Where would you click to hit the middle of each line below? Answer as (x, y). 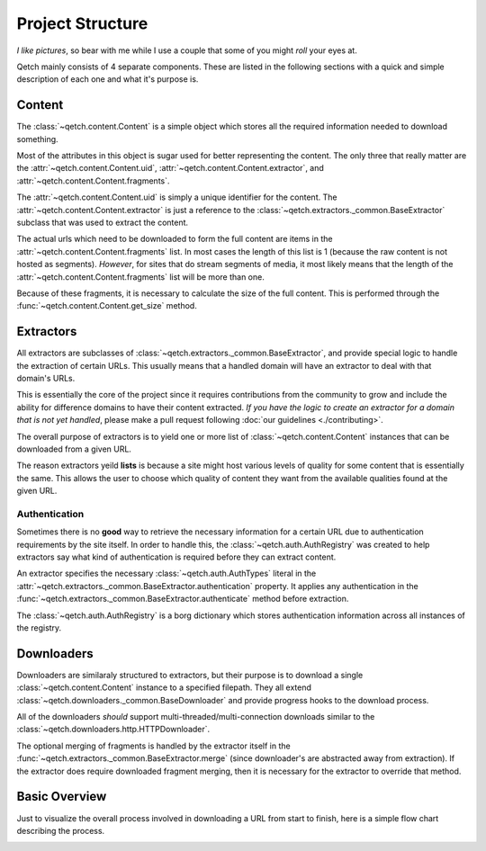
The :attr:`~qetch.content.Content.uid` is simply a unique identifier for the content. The (177, 197)
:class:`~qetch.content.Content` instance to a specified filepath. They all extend (164, 687)
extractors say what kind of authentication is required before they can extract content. (176, 557)
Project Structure (82, 23)
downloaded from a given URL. (74, 449)
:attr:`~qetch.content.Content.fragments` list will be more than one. (140, 277)
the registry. (39, 628)
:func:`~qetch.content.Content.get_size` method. (107, 306)
